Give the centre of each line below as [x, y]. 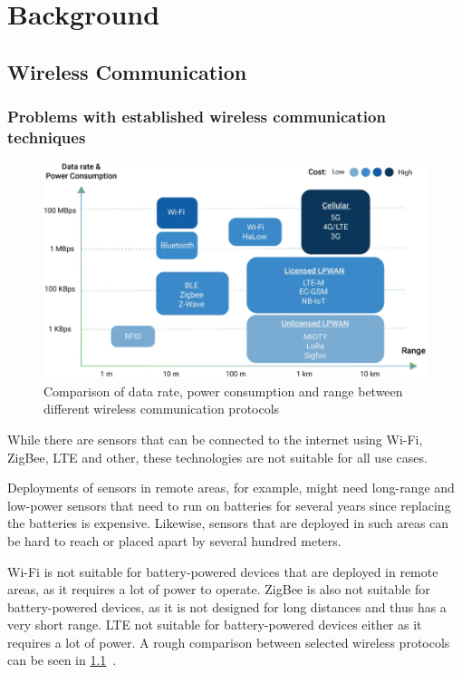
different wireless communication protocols [162, 409]
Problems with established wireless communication [197, 117]
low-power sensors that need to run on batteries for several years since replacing [229, 505]
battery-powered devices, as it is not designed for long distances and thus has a [227, 606]
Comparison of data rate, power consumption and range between [223, 391]
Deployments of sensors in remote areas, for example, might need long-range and [231, 488]
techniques [47, 137]
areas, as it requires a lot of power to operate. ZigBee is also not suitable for [219, 589]
